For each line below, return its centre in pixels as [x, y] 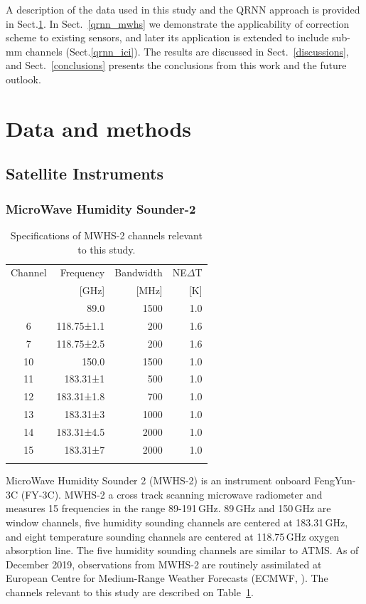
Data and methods [98, 128]
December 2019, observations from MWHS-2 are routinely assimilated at [164, 564]
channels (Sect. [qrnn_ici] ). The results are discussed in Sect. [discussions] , [187, 51]
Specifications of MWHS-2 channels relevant [106, 235]
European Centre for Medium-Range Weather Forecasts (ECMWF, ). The [167, 578]
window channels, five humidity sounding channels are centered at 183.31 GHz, [177, 522]
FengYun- [335, 480]
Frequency [82, 272]
